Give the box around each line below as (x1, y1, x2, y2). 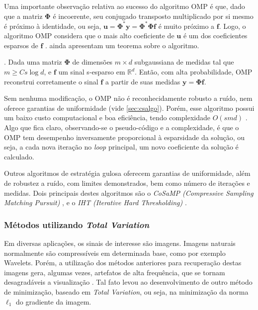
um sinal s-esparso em (58, 67, 125, 77)
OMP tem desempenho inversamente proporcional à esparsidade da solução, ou (4, 132, 245, 142)
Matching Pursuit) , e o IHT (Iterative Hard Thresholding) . (4, 197, 187, 208)
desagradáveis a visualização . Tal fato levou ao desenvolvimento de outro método (4, 277, 253, 287)
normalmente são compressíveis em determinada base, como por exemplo (4, 247, 226, 258)
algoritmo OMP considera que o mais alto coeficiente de (4, 30, 174, 41)
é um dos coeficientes (183, 30, 248, 41)
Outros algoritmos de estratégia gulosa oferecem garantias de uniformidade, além (4, 168, 251, 178)
